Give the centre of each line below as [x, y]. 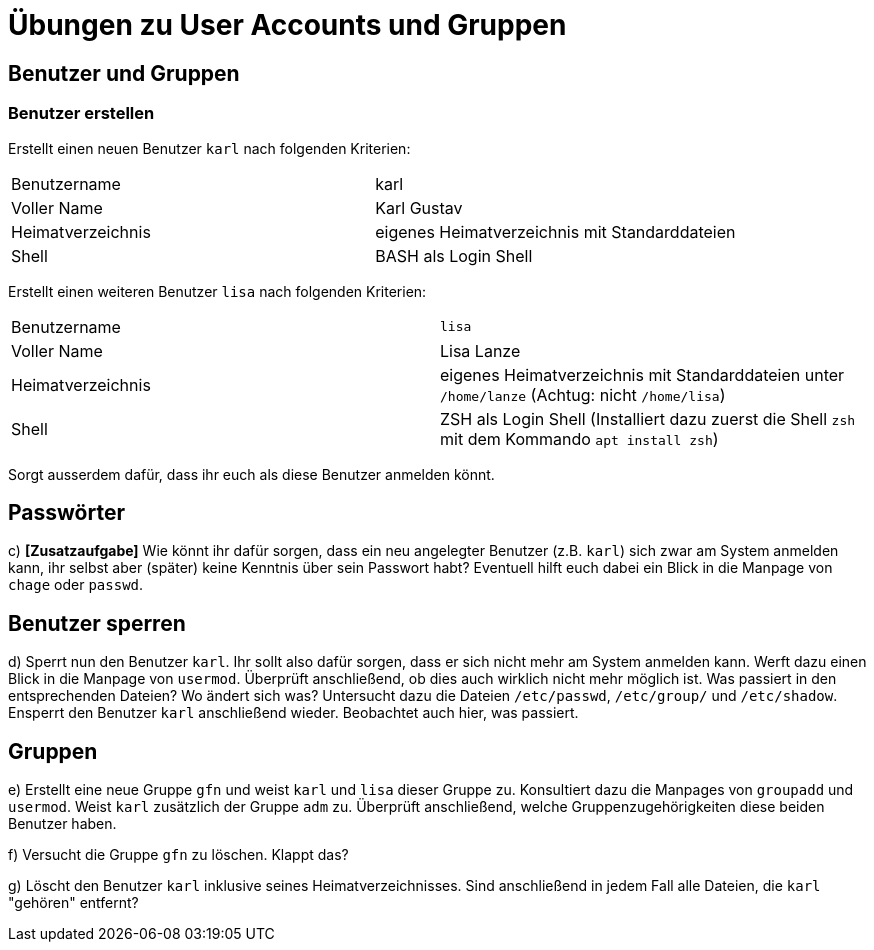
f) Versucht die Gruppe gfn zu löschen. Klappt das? [178, 855]
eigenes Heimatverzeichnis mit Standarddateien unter [642, 374]
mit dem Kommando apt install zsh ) [579, 438]
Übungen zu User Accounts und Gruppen [287, 25]
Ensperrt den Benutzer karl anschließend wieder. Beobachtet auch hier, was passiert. [293, 713]
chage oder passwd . [76, 585]
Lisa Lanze [480, 350]
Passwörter [67, 512]
